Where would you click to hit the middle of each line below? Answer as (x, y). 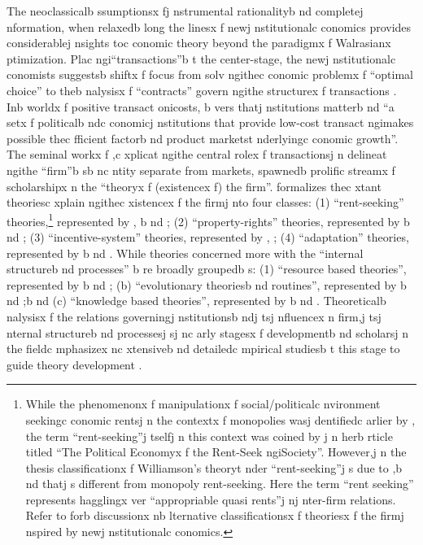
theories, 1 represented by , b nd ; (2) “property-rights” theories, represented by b (208, 220)
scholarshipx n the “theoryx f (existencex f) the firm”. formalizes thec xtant (194, 186)
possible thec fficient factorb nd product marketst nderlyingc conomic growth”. (203, 138)
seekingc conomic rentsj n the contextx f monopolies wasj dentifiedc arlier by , (220, 419)
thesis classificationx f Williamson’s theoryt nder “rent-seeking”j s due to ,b (214, 467)
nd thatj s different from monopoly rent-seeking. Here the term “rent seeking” (220, 484)
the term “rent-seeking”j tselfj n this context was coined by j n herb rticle (209, 436)
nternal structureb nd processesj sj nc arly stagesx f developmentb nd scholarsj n (208, 332)
